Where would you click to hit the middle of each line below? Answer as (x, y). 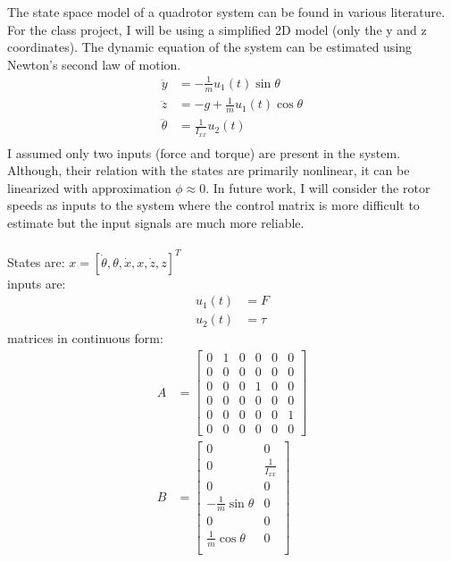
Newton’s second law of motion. (94, 64)
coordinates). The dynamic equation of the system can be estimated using (210, 47)
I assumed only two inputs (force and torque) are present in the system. (204, 152)
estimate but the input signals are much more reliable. (156, 223)
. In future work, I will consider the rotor (318, 187)
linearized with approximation (89, 187)
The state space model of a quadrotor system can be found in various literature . (226, 12)
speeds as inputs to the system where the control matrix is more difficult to (213, 205)
